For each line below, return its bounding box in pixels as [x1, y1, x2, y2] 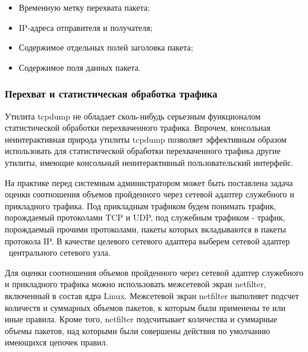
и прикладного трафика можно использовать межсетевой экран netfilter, [5, 278, 266, 290]
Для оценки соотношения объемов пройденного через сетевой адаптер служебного [5, 266, 304, 278]
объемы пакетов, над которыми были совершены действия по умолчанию [5, 324, 271, 337]
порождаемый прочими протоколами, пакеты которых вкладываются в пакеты [5, 222, 287, 235]
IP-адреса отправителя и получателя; [18, 21, 153, 33]
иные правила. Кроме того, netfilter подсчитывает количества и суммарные [5, 313, 277, 325]
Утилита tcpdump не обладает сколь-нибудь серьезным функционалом [5, 109, 261, 122]
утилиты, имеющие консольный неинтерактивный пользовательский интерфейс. [5, 156, 294, 168]
